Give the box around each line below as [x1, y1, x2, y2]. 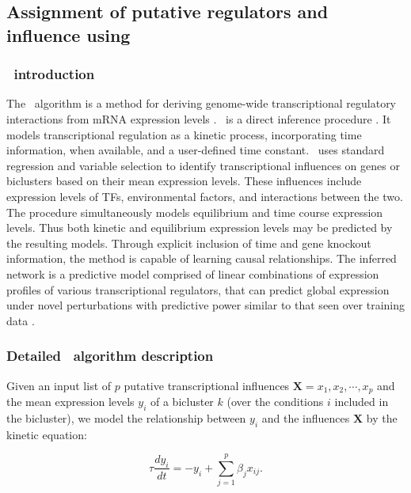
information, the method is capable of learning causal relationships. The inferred [6, 250, 397, 267]
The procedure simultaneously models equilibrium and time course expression [6, 203, 383, 220]
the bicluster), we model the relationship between [6, 409, 246, 426]
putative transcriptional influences [124, 377, 290, 393]
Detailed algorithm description [6, 346, 214, 366]
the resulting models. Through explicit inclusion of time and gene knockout [6, 234, 371, 251]
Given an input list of [6, 377, 112, 393]
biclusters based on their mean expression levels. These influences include [6, 173, 362, 189]
